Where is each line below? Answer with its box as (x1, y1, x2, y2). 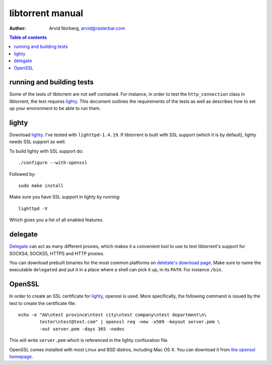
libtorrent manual (9, 8, 83, 19)
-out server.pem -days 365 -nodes (39, 326, 125, 332)
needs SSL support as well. (9, 139, 66, 145)
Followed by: (9, 171, 36, 177)
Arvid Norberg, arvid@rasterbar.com (49, 25, 125, 31)
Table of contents (9, 34, 47, 40)
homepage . (9, 353, 33, 359)
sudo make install (18, 183, 64, 189)
